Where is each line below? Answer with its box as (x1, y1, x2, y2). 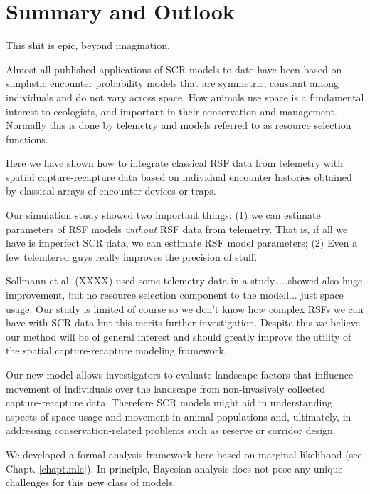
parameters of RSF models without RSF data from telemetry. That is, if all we (6, 221, 348, 236)
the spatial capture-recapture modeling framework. (6, 343, 227, 358)
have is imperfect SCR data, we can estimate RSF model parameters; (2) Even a (6, 235, 358, 250)
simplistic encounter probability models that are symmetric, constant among (6, 76, 339, 91)
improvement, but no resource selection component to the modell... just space (6, 287, 344, 302)
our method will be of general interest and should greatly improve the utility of (6, 329, 351, 344)
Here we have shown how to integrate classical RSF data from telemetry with (6, 155, 343, 170)
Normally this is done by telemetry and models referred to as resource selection (6, 118, 351, 133)
